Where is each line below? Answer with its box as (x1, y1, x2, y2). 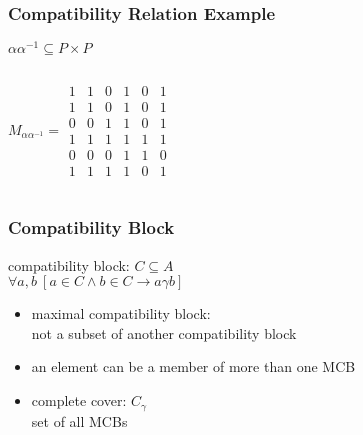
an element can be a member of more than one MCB (31, 356, 356, 377)
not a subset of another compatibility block (31, 322, 297, 343)
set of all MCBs (31, 410, 128, 431)
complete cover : (31, 390, 127, 411)
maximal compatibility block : (31, 303, 211, 324)
